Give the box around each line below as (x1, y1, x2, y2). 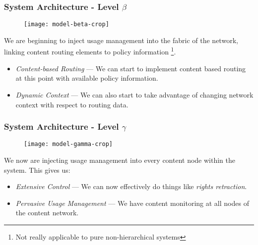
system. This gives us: (4, 164, 70, 175)
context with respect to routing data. (15, 99, 129, 109)
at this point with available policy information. (15, 73, 158, 83)
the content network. (15, 207, 79, 218)
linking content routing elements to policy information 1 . (4, 45, 176, 57)
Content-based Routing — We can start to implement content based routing (15, 63, 246, 73)
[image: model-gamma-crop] (24, 141, 113, 148)
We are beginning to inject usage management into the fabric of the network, (4, 35, 238, 45)
